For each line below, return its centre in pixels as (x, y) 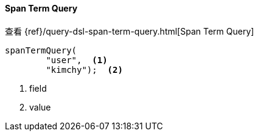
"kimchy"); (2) (84, 70)
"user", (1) (77, 60)
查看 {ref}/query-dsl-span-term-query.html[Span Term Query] (130, 31)
